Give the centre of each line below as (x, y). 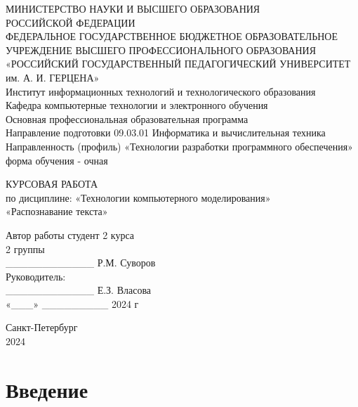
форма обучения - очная (57, 160)
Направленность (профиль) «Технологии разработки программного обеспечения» (179, 146)
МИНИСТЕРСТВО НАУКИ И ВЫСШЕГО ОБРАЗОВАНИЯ (133, 8)
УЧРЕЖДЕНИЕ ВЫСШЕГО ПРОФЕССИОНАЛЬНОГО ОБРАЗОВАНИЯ (161, 50)
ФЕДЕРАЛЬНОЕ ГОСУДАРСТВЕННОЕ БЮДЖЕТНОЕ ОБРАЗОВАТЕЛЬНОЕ (172, 36)
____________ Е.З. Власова (79, 290)
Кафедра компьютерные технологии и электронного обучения (137, 105)
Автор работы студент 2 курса (70, 234)
